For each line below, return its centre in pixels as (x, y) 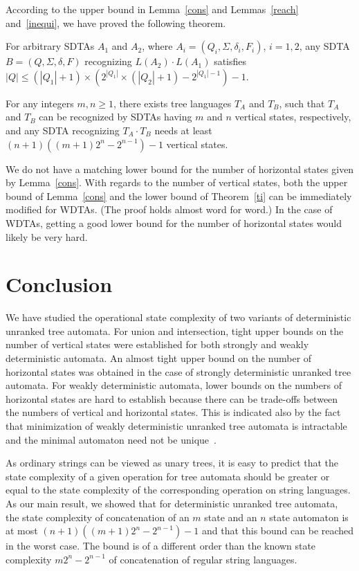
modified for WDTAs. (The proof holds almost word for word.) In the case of (169, 209)
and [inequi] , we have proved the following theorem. (116, 22)
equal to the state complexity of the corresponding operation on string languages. (178, 490)
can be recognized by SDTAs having (116, 117)
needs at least (183, 130)
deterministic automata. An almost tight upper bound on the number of (159, 358)
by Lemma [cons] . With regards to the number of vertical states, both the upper (177, 182)
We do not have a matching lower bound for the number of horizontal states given (180, 169)
